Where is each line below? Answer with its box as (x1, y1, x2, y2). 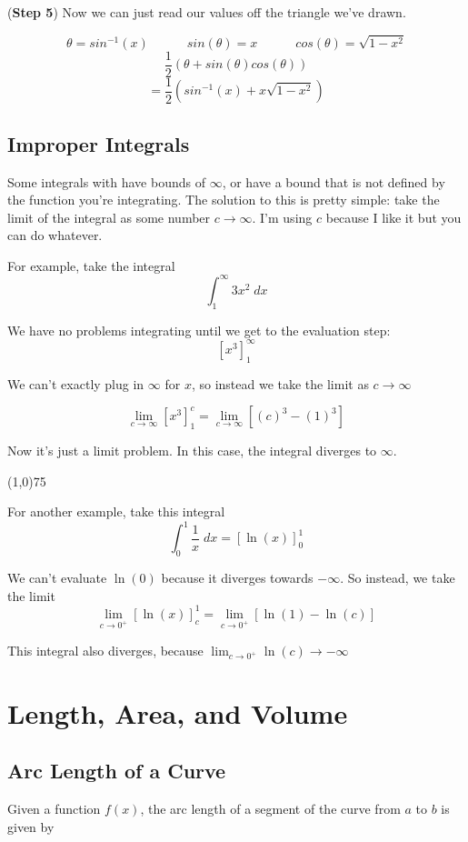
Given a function (7, 798, 101, 817)
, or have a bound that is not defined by (222, 172, 445, 191)
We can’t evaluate (7, 568, 107, 587)
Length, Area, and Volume (7, 694, 348, 731)
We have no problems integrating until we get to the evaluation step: (7, 320, 391, 339)
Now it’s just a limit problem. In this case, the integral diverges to (7, 441, 377, 460)
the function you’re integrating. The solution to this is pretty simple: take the (7, 190, 440, 209)
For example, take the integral (7, 256, 175, 275)
